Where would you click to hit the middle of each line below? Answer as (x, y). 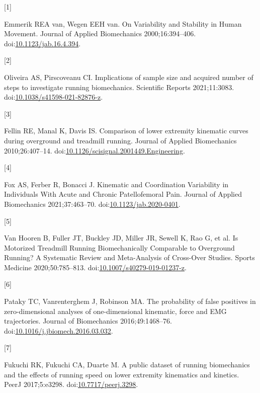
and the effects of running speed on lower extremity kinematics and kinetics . (122, 374)
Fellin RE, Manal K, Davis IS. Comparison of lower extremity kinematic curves (126, 131)
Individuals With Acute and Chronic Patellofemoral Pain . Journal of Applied (123, 194)
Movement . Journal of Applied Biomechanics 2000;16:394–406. (100, 33)
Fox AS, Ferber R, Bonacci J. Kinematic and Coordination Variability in (116, 184)
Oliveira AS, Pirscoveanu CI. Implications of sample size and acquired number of (129, 77)
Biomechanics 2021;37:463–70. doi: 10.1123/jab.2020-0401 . (92, 204)
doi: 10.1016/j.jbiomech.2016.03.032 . (59, 330)
